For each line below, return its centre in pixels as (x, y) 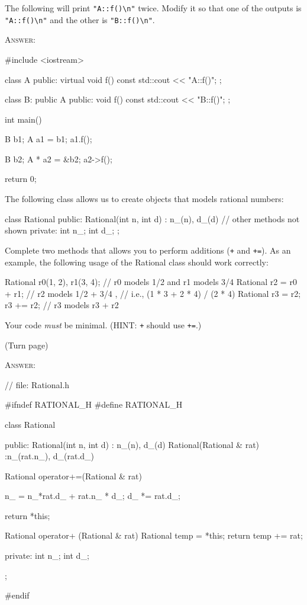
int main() (23, 119)
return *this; (28, 515)
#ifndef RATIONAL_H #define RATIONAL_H (94, 404)
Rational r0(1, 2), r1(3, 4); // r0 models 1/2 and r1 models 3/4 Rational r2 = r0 (151, 282)
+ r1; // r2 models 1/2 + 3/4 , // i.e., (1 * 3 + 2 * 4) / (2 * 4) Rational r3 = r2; (153, 293)
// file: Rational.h (37, 384)
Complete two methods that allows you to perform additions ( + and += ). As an (148, 250)
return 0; (21, 179)
